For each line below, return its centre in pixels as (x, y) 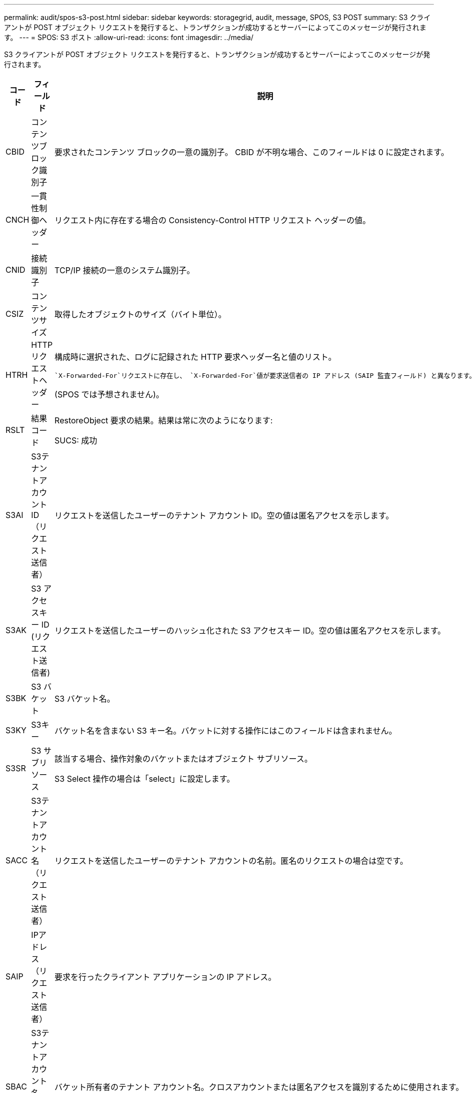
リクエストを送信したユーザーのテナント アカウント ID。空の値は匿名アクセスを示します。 (224, 515)
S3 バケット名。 (85, 699)
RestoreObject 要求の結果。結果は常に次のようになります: (164, 420)
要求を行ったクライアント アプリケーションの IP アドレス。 (165, 977)
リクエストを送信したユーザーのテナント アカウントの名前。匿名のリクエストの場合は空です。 (231, 861)
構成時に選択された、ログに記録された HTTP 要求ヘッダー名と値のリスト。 (195, 357)
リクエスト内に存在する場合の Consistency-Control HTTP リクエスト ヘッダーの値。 (212, 220)
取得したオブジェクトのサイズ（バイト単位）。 (140, 314)
